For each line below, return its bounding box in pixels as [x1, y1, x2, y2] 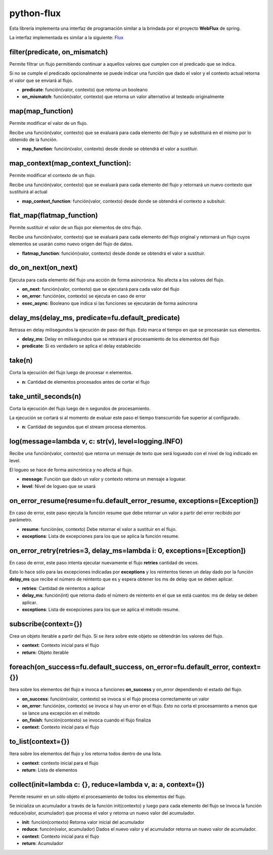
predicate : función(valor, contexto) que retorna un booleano [22, 86, 148, 93]
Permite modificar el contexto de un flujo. [9, 172, 96, 178]
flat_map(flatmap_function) [9, 211, 98, 220]
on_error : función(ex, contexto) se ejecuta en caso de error [22, 293, 146, 299]
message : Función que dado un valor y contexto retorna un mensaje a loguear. [22, 476, 187, 482]
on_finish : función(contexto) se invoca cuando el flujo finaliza [22, 717, 151, 723]
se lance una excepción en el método [22, 710, 100, 716]
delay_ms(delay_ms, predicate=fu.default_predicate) [9, 313, 180, 322]
